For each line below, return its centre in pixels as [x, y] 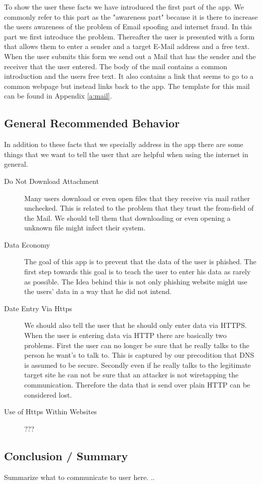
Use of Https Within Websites [50, 412]
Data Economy [27, 244]
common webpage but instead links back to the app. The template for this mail [127, 86]
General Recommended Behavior [92, 123]
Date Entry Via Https [38, 308]
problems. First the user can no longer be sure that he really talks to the [137, 345]
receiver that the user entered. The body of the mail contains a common [116, 66]
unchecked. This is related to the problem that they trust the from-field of [139, 208]
